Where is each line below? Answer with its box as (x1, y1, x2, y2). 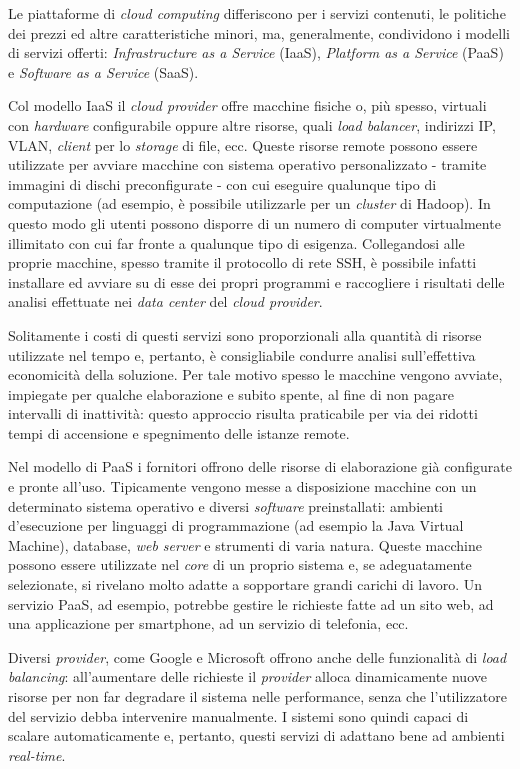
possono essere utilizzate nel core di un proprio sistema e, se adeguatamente (8, 554, 472, 575)
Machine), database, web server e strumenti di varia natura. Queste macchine (8, 534, 482, 555)
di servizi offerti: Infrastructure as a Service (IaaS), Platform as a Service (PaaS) (8, 42, 504, 63)
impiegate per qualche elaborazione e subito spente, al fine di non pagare (8, 383, 454, 404)
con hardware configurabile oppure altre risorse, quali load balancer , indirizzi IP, (8, 114, 496, 135)
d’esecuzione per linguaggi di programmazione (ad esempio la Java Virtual (8, 515, 464, 536)
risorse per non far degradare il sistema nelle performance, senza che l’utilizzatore (8, 686, 507, 706)
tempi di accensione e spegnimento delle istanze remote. (8, 422, 350, 443)
